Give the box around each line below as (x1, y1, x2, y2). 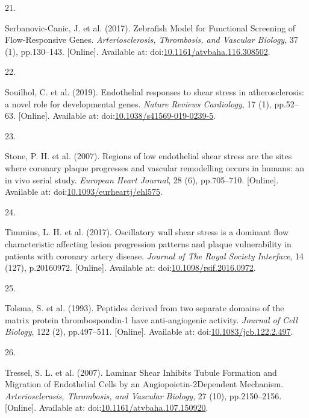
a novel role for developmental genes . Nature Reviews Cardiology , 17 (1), (5, 97, 272, 110)
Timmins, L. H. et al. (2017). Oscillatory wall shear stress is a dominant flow (5, 226, 289, 238)
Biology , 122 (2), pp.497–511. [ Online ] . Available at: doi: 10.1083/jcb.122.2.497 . (5, 325, 293, 338)
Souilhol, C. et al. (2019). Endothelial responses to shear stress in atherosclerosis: (5, 85, 304, 98)
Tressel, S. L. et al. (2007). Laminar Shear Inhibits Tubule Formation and (5, 366, 277, 378)
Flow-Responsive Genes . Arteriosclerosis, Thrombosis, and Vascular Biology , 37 (5, 33, 298, 46)
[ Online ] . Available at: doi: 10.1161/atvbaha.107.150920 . (5, 401, 208, 414)
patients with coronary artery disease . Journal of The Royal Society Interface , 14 (5, 249, 304, 262)
